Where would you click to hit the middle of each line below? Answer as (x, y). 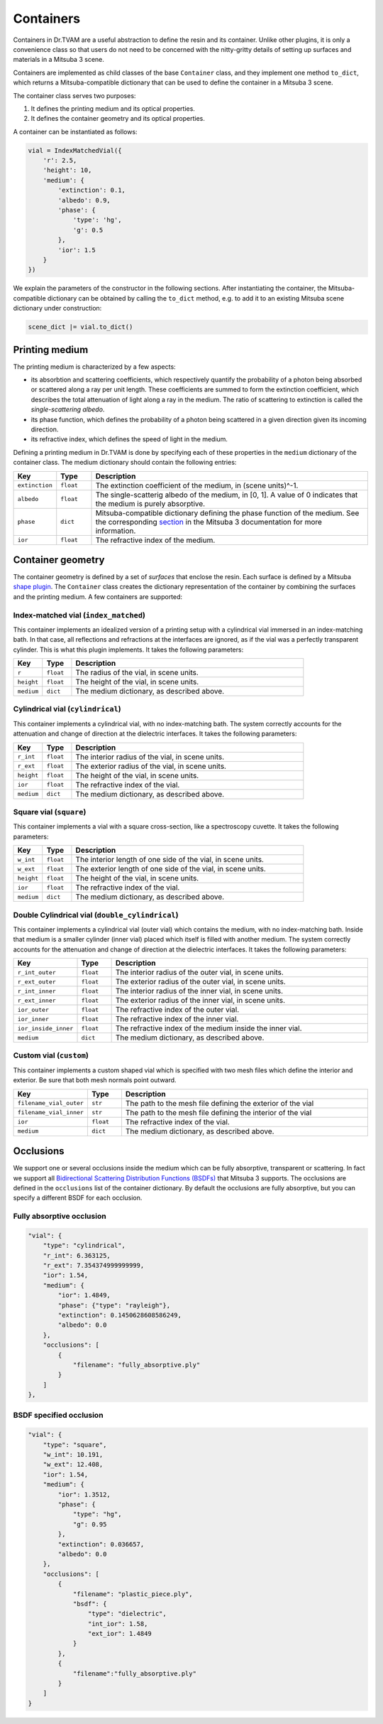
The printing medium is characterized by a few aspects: (95, 367)
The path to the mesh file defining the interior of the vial (218, 1112)
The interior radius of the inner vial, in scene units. (199, 991)
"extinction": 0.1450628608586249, (120, 1315)
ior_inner (33, 1019)
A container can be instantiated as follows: (75, 131)
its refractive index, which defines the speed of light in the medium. (129, 439)
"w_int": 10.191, (73, 1455)
